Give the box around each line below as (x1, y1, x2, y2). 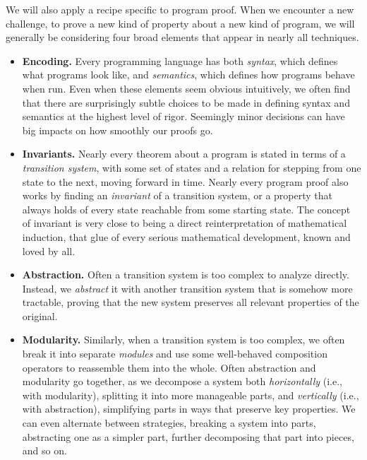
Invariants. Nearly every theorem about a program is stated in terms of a (22, 146, 346, 161)
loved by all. (22, 243, 76, 258)
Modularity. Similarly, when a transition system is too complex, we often (22, 332, 345, 347)
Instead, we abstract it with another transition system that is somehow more (22, 281, 353, 295)
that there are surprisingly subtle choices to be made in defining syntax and (22, 95, 350, 110)
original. (22, 308, 58, 323)
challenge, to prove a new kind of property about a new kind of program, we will (6, 16, 355, 30)
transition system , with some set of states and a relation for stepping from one (22, 160, 361, 175)
